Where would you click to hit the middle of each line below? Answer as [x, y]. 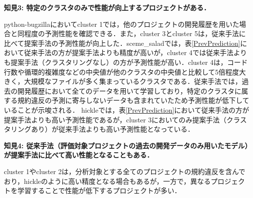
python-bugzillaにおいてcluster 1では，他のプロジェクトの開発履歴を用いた [122, 24]
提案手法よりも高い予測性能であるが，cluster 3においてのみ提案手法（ [115, 119]
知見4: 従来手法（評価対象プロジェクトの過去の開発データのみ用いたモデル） [126, 145]
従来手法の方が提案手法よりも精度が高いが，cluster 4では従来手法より [136, 52]
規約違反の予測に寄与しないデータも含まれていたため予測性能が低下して [133, 100]
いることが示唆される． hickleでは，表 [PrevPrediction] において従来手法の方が [126, 109]
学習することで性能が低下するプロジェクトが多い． [99, 190]
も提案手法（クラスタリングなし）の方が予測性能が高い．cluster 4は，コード [126, 62]
